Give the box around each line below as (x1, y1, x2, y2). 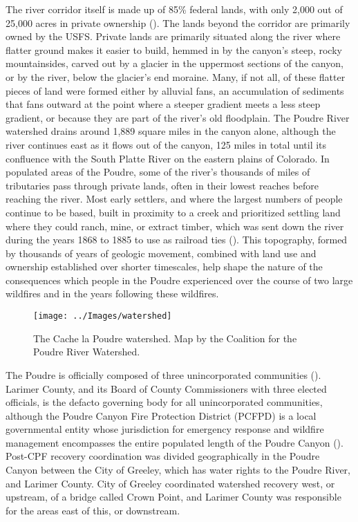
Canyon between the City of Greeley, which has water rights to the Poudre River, (6, 463, 350, 477)
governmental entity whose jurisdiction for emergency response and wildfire (6, 422, 324, 436)
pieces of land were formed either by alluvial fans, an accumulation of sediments (6, 83, 344, 97)
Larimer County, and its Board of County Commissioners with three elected (6, 381, 327, 395)
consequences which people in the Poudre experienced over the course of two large (6, 272, 353, 287)
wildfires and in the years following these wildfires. (6, 286, 219, 301)
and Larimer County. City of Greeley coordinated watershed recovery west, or (6, 476, 335, 490)
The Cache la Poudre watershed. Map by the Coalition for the (33, 330, 297, 345)
